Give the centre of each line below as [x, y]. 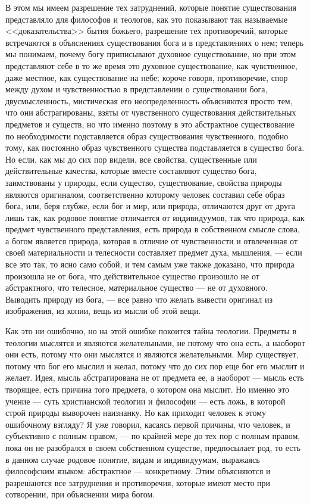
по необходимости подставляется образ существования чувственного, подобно [147, 136]
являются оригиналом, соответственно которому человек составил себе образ [145, 194]
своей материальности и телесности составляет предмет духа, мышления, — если [154, 252]
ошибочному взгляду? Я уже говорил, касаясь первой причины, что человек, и [148, 424]
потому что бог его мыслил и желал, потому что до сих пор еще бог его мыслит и [155, 365]
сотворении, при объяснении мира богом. [80, 494]
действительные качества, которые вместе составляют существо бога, [131, 171]
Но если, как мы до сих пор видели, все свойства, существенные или [131, 159]
